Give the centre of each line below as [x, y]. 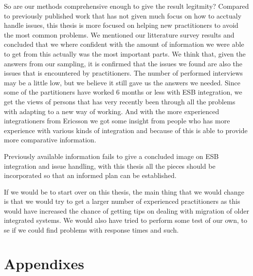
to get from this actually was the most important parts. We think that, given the [125, 53]
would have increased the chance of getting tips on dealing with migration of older [126, 210]
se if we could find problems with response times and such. [91, 230]
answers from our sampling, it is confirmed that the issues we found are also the [123, 63]
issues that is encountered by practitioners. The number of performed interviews [124, 73]
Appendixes [44, 263]
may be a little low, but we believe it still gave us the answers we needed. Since [122, 82]
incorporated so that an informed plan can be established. [90, 175]
